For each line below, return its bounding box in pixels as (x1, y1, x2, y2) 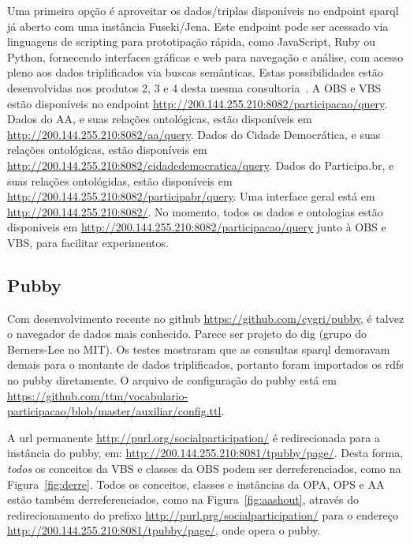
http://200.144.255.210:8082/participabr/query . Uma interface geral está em (7, 188, 375, 204)
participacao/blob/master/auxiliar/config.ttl (7, 403, 222, 419)
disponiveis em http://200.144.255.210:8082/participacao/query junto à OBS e (7, 219, 386, 235)
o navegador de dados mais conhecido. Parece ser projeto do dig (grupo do (7, 325, 367, 342)
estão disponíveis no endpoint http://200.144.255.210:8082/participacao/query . (7, 95, 388, 111)
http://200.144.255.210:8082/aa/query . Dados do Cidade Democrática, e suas (7, 126, 381, 142)
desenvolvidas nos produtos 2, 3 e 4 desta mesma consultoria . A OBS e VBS (7, 79, 382, 96)
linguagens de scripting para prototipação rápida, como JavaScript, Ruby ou (7, 33, 376, 50)
